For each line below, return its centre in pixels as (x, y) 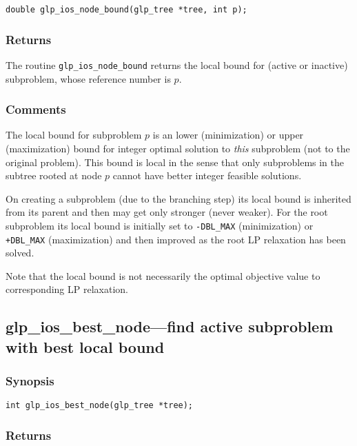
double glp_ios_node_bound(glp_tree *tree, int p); (126, 10)
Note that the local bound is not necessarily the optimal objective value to (163, 275)
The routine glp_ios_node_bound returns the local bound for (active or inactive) (177, 64)
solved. (20, 253)
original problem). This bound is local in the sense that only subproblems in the (175, 162)
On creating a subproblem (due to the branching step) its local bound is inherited (178, 198)
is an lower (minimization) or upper (228, 135)
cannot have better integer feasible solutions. (207, 175)
